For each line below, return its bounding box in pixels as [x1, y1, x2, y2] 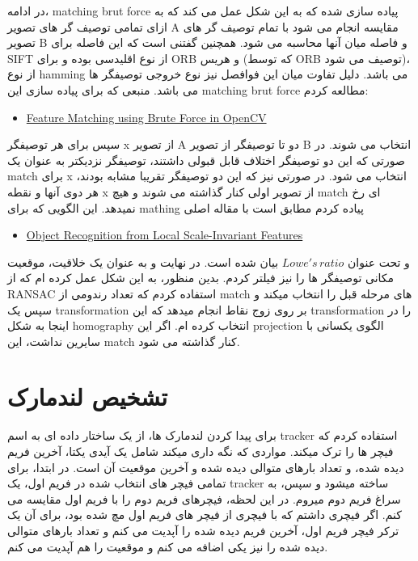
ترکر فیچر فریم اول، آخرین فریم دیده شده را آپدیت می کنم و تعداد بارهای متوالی [7, 521, 399, 538]
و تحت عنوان [348, 253, 410, 270]
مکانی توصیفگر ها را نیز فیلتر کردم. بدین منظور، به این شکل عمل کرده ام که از [7, 269, 395, 286]
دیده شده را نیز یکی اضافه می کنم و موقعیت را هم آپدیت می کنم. [7, 538, 328, 555]
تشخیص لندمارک [7, 380, 168, 413]
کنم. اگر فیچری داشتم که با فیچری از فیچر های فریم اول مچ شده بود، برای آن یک [7, 506, 402, 523]
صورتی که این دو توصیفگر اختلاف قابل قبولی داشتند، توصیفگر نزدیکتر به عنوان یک [7, 151, 405, 168]
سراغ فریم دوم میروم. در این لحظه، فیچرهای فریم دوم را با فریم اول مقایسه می [7, 490, 401, 507]
